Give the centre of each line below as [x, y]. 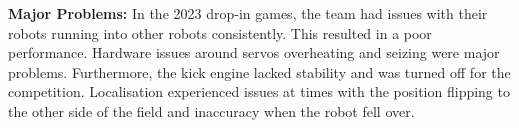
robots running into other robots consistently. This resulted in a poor [220, 32]
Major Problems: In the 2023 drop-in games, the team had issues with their [248, 13]
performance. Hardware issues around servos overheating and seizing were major [254, 52]
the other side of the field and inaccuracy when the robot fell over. [211, 110]
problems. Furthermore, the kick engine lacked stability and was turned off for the [259, 71]
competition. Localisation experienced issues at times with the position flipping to [259, 91]
